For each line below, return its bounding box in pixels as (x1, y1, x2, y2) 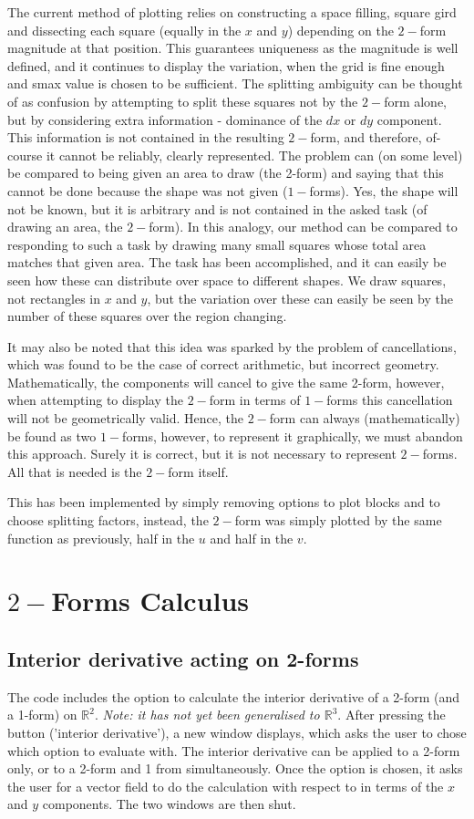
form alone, (384, 91, 448, 110)
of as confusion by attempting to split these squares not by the (7, 91, 358, 110)
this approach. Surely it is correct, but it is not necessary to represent (7, 444, 397, 463)
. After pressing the (337, 705, 446, 724)
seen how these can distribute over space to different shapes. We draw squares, (7, 270, 447, 289)
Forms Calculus (51, 582, 250, 619)
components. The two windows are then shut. (42, 794, 296, 814)
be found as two (7, 426, 97, 445)
